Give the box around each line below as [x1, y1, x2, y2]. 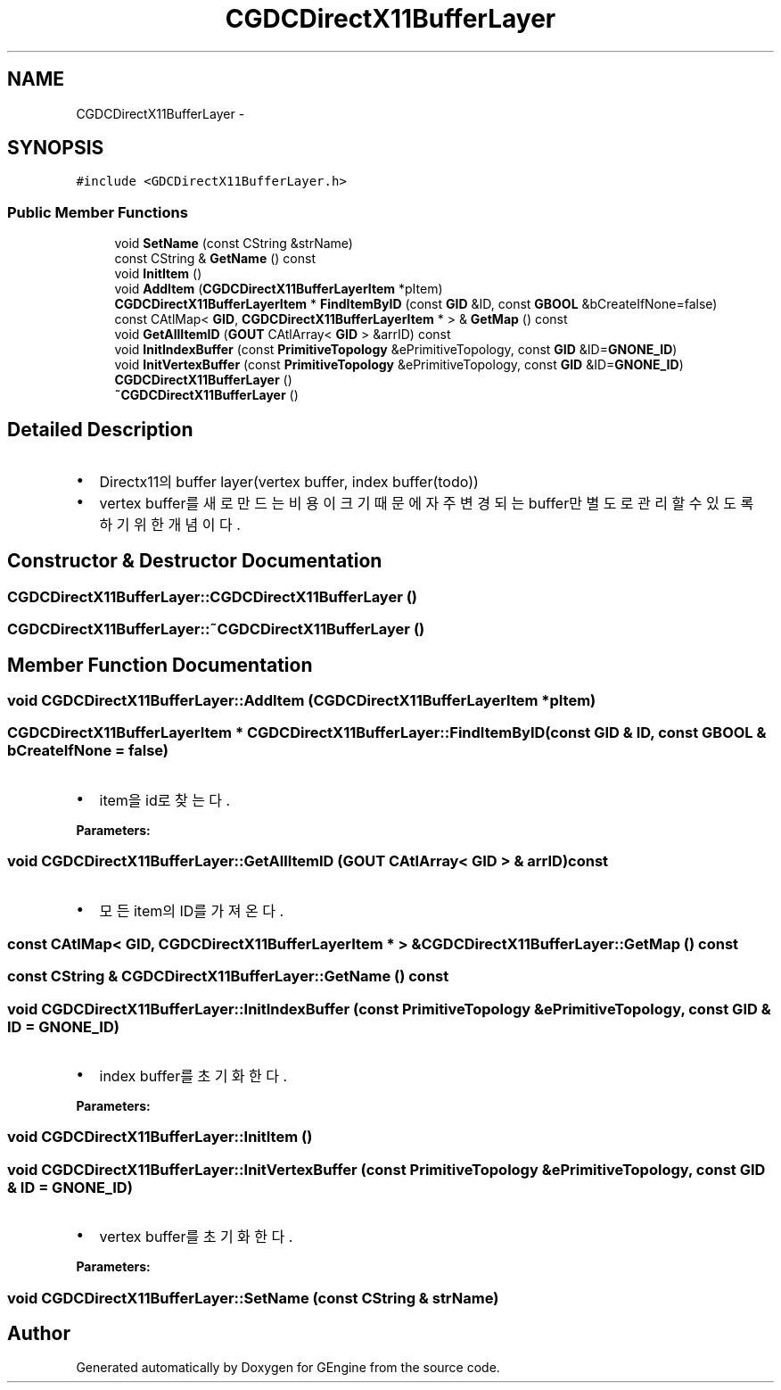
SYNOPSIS [7, 137, 104, 160]
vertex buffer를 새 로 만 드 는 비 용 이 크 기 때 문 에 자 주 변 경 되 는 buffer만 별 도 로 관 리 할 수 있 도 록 [99, 494, 754, 513]
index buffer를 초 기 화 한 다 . [99, 1067, 288, 1086]
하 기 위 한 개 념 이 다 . [99, 516, 241, 534]
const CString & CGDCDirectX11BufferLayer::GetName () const [7, 967, 449, 986]
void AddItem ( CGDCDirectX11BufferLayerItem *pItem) [114, 281, 443, 297]
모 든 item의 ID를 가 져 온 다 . [99, 901, 284, 920]
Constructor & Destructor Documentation [7, 550, 382, 573]
